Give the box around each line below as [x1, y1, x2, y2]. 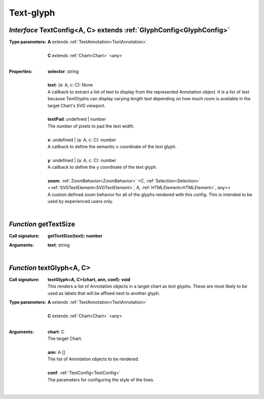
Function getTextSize [9, 220, 75, 228]
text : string [47, 242, 70, 248]
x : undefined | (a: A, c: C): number [47, 137, 117, 143]
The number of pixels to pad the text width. [47, 123, 134, 129]
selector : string [47, 68, 79, 74]
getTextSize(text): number [47, 233, 103, 239]
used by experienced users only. [47, 199, 113, 204]
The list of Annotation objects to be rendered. [47, 356, 139, 362]
